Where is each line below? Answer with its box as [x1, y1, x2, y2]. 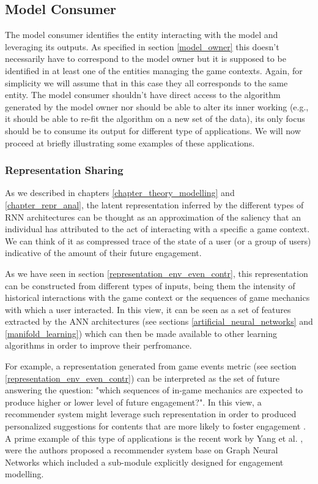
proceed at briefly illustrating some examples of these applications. [5, 136, 255, 149]
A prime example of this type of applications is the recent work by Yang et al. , [5, 431, 303, 444]
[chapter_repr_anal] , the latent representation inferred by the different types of [5, 198, 304, 211]
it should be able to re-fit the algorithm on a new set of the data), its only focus [5, 112, 305, 125]
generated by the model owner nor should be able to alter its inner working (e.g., [5, 100, 309, 113]
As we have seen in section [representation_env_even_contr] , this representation [5, 267, 308, 279]
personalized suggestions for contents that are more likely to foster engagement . [5, 420, 306, 433]
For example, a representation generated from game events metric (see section [5, 360, 297, 372]
